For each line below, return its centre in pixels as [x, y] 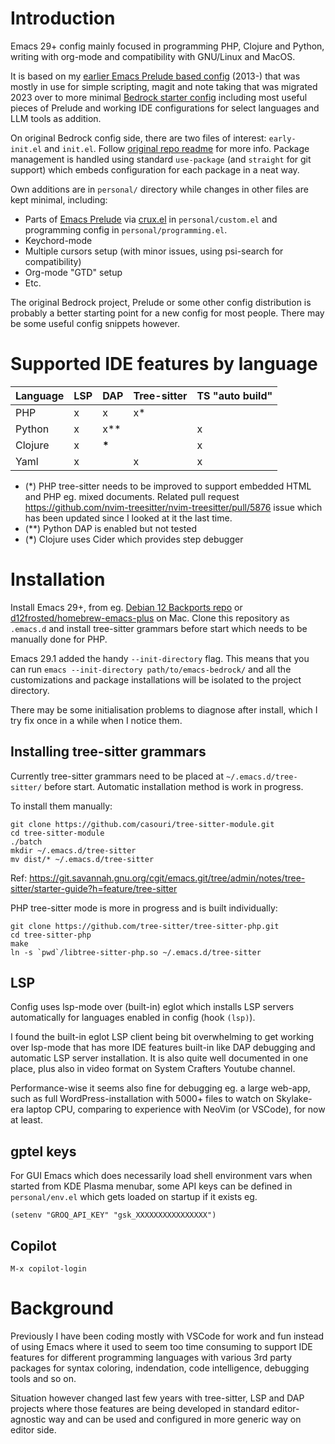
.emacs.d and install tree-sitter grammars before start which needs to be [159, 628]
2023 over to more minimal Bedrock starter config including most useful [159, 97]
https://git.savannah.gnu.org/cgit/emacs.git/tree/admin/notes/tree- [167, 878]
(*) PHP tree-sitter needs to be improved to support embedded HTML [168, 486]
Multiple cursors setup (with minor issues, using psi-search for [154, 251]
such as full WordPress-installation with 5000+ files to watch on [142, 1099]
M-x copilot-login [48, 1269]
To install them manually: [61, 806]
